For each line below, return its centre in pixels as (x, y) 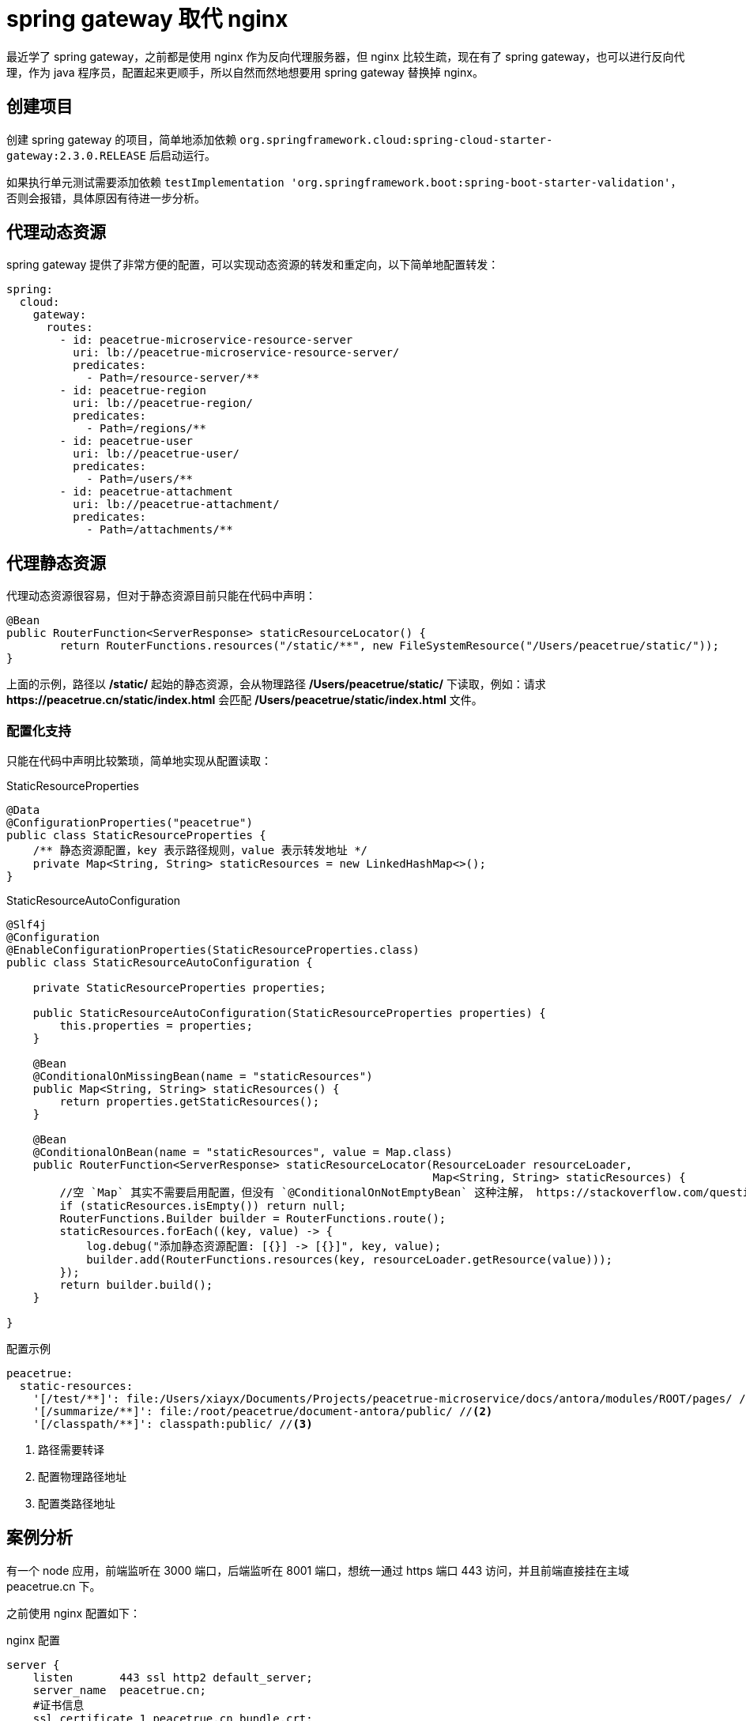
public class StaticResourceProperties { (136, 836)
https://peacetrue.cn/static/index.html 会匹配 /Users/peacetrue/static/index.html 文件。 (245, 700)
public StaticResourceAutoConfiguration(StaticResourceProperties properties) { (289, 1013)
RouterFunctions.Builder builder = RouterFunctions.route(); (253, 1219)
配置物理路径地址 (82, 1477)
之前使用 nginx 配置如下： (74, 1613)
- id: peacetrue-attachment (146, 492)
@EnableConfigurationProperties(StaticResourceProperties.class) (213, 950)
